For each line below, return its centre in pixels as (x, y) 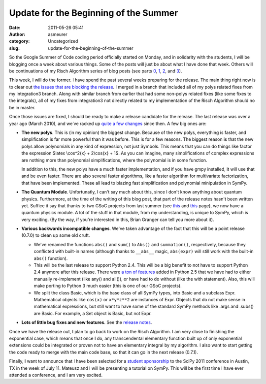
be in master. (22, 107)
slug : (14, 48)
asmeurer (58, 34)
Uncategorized (63, 41)
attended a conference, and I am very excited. (56, 375)
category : (19, 41)
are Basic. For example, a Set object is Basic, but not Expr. (93, 313)
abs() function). (51, 258)
